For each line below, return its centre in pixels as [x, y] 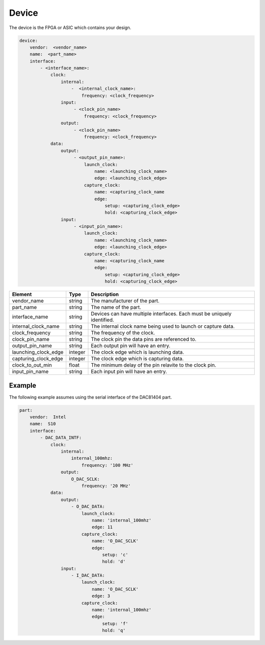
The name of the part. [116, 307]
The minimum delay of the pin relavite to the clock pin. [154, 365]
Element [22, 294]
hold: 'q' [114, 630]
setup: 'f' [115, 623]
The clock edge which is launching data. [137, 352]
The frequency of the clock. [123, 333]
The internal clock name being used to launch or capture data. [163, 326]
